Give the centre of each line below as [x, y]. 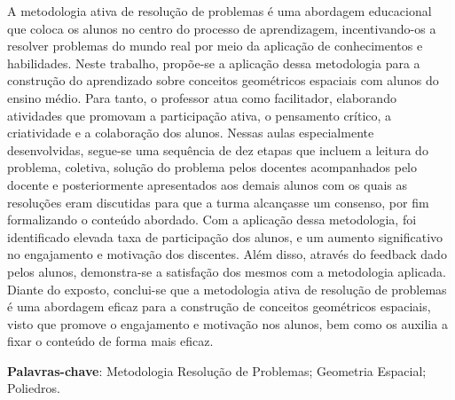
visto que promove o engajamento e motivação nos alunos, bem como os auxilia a [227, 323]
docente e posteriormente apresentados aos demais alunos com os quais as [208, 184]
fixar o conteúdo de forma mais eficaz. [110, 341]
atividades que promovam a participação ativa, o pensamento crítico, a [200, 115]
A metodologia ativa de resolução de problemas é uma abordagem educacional [220, 11]
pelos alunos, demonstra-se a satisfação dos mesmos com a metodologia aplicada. [227, 271]
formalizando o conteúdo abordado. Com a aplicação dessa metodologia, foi [212, 220]
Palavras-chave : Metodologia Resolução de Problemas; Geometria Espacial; [217, 370]
